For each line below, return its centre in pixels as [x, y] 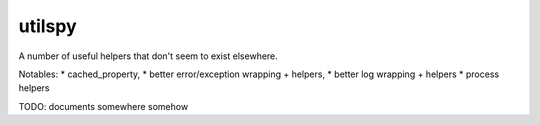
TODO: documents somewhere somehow [103, 106]
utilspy [47, 26]
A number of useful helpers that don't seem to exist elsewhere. [148, 56]
